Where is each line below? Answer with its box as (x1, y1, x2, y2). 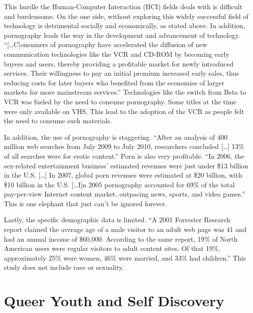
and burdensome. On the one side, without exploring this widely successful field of (4, 11, 249, 21)
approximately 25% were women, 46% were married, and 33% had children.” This (4, 252, 246, 263)
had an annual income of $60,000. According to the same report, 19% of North (4, 233, 238, 244)
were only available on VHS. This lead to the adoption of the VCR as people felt (4, 106, 244, 116)
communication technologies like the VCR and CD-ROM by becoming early (4, 49, 229, 59)
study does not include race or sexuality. (4, 262, 124, 272)
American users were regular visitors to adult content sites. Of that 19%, (4, 243, 220, 253)
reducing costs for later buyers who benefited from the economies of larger (4, 77, 225, 87)
